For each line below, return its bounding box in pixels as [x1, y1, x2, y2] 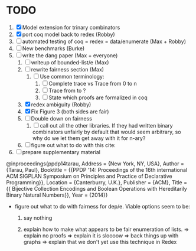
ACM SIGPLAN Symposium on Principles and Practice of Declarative [6, 172, 172, 180]
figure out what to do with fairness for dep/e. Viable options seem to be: [14, 203, 191, 210]
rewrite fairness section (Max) [31, 66, 104, 73]
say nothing [23, 214, 53, 221]
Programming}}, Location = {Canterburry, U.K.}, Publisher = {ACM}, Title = [6, 178, 188, 186]
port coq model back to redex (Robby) [22, 31, 115, 38]
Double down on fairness [31, 115, 93, 122]
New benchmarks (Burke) [22, 45, 85, 52]
